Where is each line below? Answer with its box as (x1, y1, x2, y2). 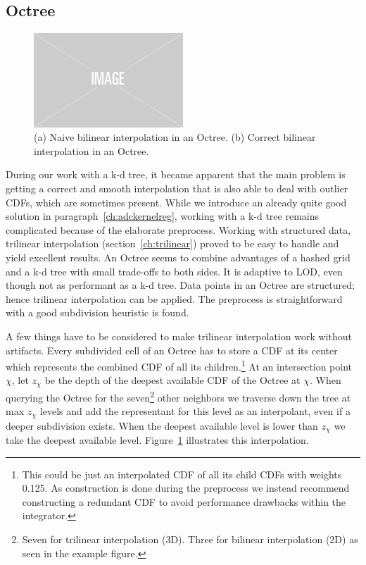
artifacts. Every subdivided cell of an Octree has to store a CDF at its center (6, 342, 338, 357)
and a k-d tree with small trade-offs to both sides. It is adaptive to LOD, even (6, 263, 343, 278)
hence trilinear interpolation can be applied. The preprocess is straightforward (6, 291, 343, 306)
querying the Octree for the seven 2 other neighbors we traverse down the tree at (6, 387, 351, 404)
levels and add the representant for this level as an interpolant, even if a (39, 404, 351, 418)
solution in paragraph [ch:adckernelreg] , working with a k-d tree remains (6, 209, 319, 223)
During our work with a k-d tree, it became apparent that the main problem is (6, 167, 346, 182)
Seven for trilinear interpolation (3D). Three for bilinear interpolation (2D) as (22, 531, 358, 546)
